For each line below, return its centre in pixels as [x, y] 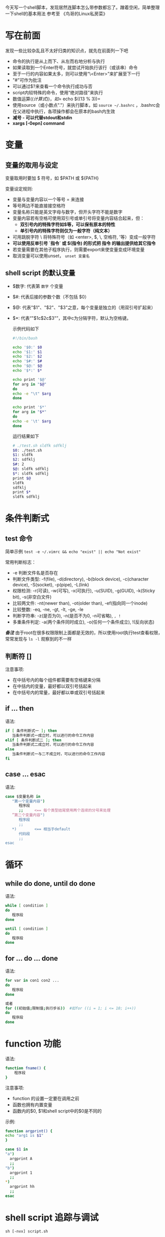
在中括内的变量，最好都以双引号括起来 [52, 686]
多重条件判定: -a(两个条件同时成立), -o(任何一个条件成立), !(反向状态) [83, 622]
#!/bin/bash [25, 338]
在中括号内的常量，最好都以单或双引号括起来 [59, 692]
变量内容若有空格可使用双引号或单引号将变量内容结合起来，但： [78, 218]
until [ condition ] [27, 929]
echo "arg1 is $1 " [24, 1136]
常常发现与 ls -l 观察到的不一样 [38, 639]
